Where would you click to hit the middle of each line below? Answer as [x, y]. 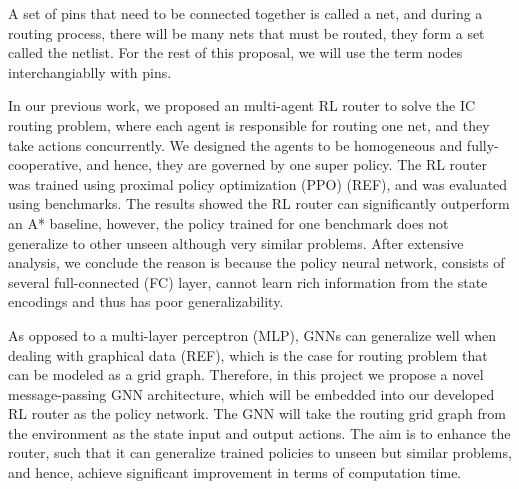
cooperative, [45, 164]
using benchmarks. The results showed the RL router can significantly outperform [259, 203]
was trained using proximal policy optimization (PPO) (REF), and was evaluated [258, 183]
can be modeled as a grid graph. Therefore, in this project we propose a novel [246, 374]
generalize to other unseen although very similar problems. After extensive [236, 242]
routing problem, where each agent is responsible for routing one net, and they [249, 124]
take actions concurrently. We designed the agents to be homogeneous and [235, 144]
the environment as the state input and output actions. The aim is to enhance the [259, 432]
